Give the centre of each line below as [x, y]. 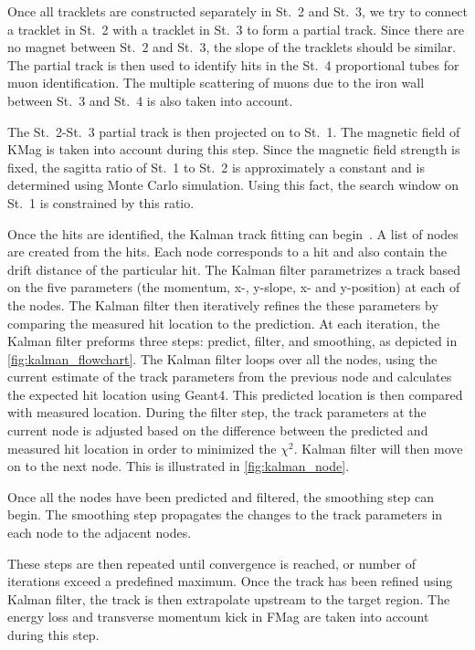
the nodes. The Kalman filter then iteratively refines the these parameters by [223, 304]
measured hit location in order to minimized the [142, 448]
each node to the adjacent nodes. [100, 533]
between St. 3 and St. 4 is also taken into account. [150, 100]
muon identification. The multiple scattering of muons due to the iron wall [216, 83]
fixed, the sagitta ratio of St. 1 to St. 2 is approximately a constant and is [216, 167]
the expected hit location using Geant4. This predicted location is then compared [235, 394]
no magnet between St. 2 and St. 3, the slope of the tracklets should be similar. [232, 47]
